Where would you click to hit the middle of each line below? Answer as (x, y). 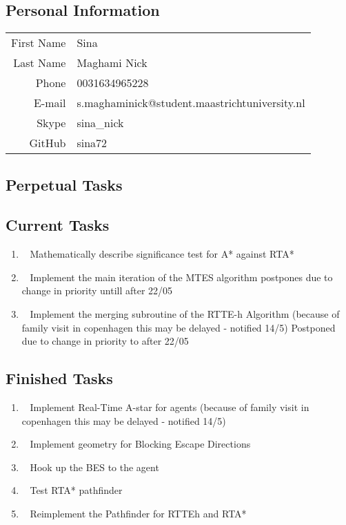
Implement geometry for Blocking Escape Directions (140, 444)
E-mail (50, 103)
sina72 (92, 143)
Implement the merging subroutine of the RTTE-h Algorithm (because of (185, 313)
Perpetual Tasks (64, 184)
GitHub (48, 143)
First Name (39, 43)
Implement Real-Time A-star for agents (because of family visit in (170, 407)
